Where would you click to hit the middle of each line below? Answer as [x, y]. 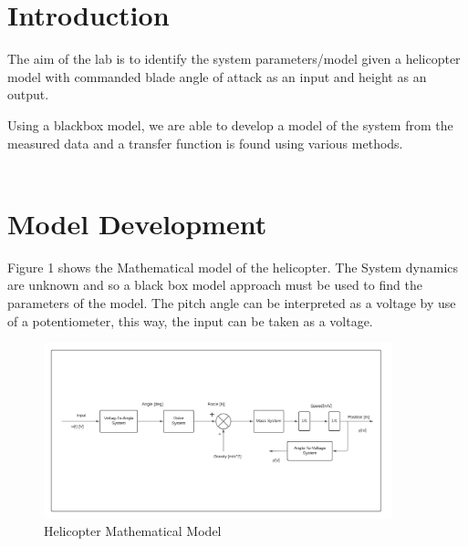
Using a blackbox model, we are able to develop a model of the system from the [230, 124]
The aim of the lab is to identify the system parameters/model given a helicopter [234, 59]
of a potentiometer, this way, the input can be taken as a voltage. [190, 320]
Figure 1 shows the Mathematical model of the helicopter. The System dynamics [233, 267]
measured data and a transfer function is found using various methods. [205, 143]
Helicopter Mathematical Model [133, 531]
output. [28, 94]
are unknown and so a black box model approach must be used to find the [215, 285]
